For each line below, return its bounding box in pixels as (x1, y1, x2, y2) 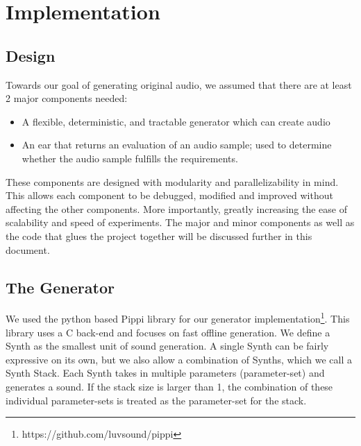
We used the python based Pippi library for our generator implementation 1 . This (6, 309, 350, 325)
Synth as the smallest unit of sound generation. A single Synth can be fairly (6, 338, 329, 353)
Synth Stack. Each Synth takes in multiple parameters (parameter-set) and (6, 366, 325, 380)
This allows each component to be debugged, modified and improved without (6, 188, 333, 203)
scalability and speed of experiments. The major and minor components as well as (6, 215, 355, 230)
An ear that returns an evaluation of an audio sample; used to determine (22, 137, 332, 152)
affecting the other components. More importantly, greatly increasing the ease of (6, 201, 347, 216)
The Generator (6, 276, 115, 298)
